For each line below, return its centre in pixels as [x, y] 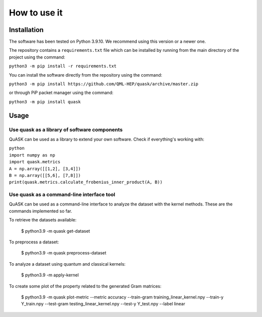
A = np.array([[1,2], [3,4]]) [45, 169]
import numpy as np [32, 155]
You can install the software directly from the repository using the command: [86, 75]
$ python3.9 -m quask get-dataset [56, 231]
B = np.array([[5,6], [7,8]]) [45, 175]
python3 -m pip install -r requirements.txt [63, 66]
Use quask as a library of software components [66, 129]
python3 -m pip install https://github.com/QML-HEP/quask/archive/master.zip [104, 84]
